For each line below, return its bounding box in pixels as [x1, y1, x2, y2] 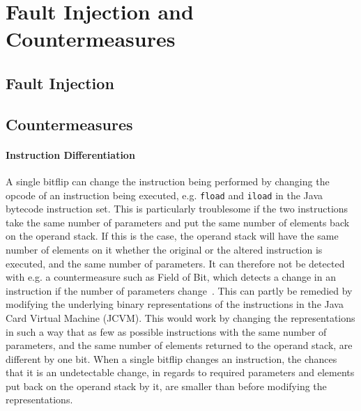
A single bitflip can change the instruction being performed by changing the [6, 173, 330, 188]
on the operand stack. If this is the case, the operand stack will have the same [6, 228, 339, 243]
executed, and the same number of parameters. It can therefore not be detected [6, 256, 345, 270]
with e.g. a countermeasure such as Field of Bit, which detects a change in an [6, 270, 336, 284]
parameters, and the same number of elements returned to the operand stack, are [6, 338, 353, 352]
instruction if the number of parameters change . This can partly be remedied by [6, 283, 353, 297]
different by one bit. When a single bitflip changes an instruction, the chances [6, 351, 337, 366]
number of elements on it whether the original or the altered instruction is [6, 242, 323, 256]
